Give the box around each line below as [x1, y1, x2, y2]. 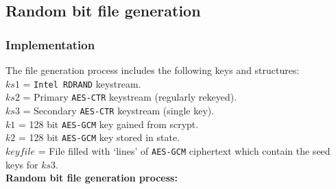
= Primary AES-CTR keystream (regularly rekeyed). [23, 90, 237, 104]
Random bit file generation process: [5, 171, 178, 185]
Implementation [5, 36, 95, 53]
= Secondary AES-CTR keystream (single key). [23, 103, 215, 117]
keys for [5, 157, 38, 171]
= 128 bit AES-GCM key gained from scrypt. [18, 116, 199, 131]
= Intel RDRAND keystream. [23, 76, 141, 90]
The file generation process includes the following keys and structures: [5, 63, 300, 77]
